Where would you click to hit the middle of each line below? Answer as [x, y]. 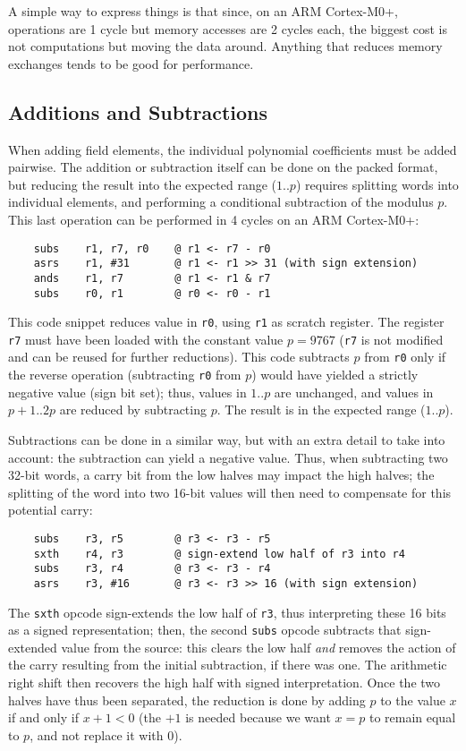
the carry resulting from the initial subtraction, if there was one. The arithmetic [228, 665]
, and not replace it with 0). [106, 734]
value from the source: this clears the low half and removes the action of [258, 647]
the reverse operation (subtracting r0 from [125, 375]
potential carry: [51, 510]
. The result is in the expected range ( [321, 410]
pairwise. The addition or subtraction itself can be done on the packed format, [223, 167]
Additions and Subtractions [138, 111]
